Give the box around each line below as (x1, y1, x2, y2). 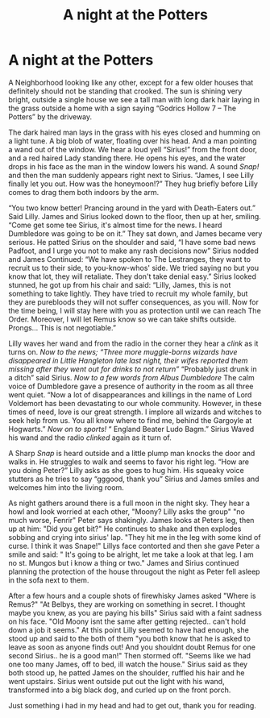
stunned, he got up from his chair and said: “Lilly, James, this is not (8, 280, 231, 289)
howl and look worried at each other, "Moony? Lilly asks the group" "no (8, 506, 246, 517)
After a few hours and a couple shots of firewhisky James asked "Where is (8, 591, 256, 600)
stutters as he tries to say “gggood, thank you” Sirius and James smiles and (8, 474, 260, 484)
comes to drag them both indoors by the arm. (8, 187, 160, 197)
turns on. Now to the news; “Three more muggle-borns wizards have (8, 347, 238, 356)
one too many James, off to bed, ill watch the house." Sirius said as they (8, 659, 248, 669)
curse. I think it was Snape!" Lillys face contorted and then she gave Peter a (8, 541, 260, 550)
